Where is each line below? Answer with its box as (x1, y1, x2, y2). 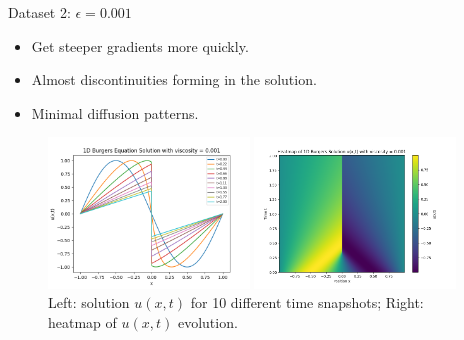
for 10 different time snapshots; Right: (190, 292, 424, 313)
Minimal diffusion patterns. (31, 102, 199, 123)
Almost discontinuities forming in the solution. (31, 69, 317, 90)
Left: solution (48, 292, 130, 313)
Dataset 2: (8, 2, 71, 22)
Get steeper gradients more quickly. (31, 35, 249, 56)
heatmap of (48, 311, 117, 332)
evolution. (177, 311, 238, 332)
